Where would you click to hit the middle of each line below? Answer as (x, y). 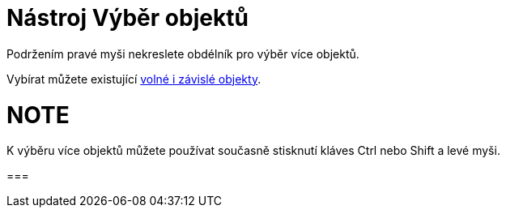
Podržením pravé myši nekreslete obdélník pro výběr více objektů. (183, 53)
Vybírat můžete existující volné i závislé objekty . (134, 79)
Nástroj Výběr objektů (128, 18)
